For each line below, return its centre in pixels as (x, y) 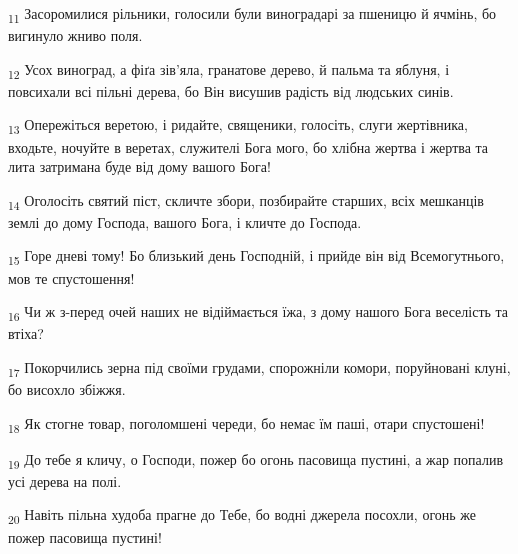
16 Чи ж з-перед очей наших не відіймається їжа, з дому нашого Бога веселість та (258, 312)
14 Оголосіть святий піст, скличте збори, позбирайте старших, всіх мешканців (246, 201)
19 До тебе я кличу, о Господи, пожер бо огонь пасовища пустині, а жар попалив (256, 460)
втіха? (26, 333)
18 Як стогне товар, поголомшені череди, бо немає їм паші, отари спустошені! (246, 424)
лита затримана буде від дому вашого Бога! (139, 166)
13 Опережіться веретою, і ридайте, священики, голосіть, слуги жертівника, (238, 126)
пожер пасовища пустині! (85, 536)
